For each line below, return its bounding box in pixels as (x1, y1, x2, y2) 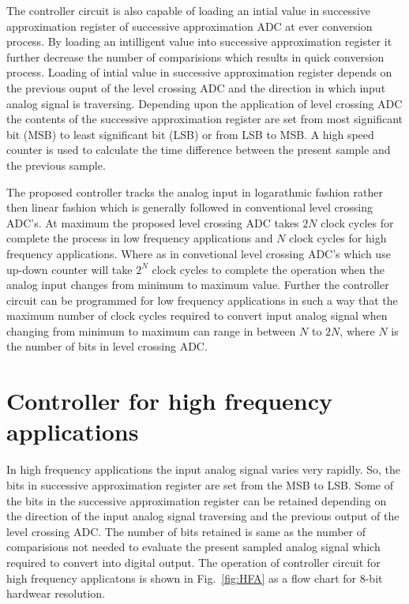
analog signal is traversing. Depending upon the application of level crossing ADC (6, 95, 403, 111)
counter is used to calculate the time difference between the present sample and (6, 141, 391, 158)
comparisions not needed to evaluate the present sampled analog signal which (6, 538, 381, 555)
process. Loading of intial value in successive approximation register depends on (6, 64, 392, 81)
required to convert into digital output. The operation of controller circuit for (6, 553, 381, 570)
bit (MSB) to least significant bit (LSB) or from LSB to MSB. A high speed (6, 126, 374, 142)
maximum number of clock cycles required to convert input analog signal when (6, 307, 388, 324)
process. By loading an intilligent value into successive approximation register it (6, 33, 392, 50)
